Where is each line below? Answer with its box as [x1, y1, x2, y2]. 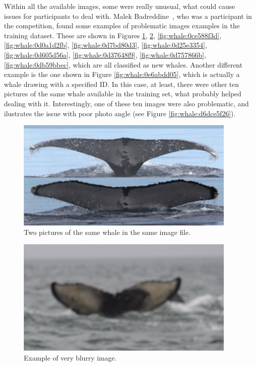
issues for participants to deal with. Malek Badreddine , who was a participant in [4, 10, 252, 21]
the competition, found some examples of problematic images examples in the [4, 20, 240, 31]
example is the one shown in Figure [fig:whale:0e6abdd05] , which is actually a [4, 69, 240, 79]
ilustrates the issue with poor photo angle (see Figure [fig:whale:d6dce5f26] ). [4, 108, 236, 118]
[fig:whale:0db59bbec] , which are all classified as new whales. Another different [4, 59, 243, 70]
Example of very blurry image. [24, 353, 117, 363]
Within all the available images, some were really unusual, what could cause [4, 1, 235, 11]
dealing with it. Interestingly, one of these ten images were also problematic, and [4, 98, 249, 108]
